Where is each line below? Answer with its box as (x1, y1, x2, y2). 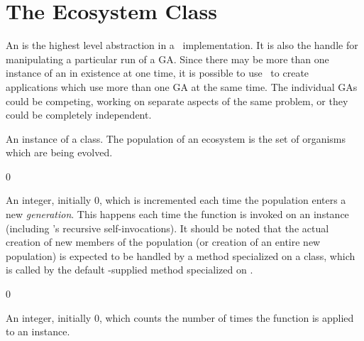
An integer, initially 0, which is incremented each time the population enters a (6, 193, 346, 207)
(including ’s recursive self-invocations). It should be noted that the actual (6, 220, 329, 235)
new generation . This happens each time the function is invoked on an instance (6, 207, 349, 222)
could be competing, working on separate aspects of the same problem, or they (6, 93, 348, 108)
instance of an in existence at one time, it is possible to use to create (6, 65, 309, 80)
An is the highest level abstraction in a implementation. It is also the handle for (6, 38, 358, 53)
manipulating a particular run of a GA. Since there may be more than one (6, 51, 329, 66)
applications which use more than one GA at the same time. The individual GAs (6, 79, 358, 94)
